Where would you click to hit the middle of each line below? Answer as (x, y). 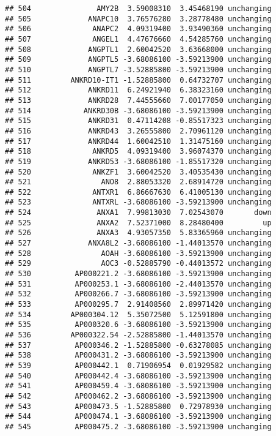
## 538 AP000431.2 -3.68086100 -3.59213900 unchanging (138, 355)
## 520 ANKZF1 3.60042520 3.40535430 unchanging (138, 172)
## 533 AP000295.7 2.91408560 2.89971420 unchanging (138, 305)
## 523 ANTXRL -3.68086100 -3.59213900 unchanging (138, 202)
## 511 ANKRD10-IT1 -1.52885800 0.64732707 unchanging (138, 80)
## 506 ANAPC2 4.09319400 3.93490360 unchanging (138, 29)
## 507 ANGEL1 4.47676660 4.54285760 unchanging (138, 39)
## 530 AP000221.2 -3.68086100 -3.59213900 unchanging (138, 274)
